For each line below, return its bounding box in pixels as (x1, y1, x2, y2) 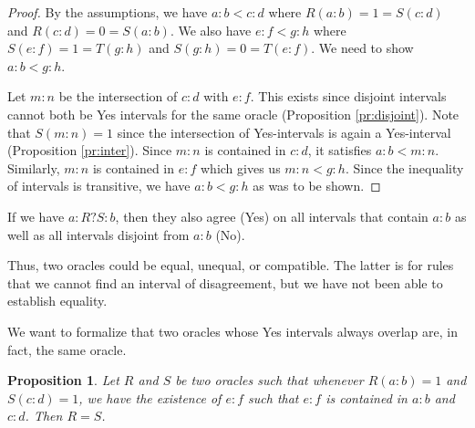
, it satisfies (307, 141, 372, 160)
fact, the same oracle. (7, 339, 127, 359)
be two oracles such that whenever (175, 371, 364, 390)
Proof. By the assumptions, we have (7, 3, 208, 21)
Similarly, (7, 158, 60, 177)
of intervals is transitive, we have (7, 176, 191, 195)
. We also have (170, 20, 252, 39)
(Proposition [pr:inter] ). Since (7, 141, 172, 160)
